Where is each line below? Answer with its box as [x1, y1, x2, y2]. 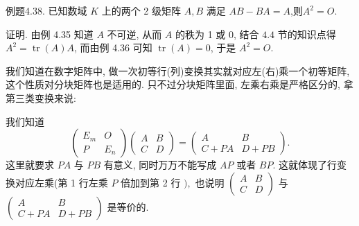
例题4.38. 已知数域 [6, 3, 87, 17]
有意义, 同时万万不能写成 [103, 157, 217, 172]
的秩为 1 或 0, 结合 [175, 26, 259, 41]
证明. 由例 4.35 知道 [6, 26, 94, 41]
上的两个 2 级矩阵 [101, 3, 182, 17]
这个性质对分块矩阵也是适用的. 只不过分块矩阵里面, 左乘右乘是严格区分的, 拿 [6, 77, 353, 92]
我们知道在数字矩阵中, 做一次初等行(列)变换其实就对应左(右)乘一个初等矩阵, [6, 63, 350, 78]
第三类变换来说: [6, 90, 76, 105]
